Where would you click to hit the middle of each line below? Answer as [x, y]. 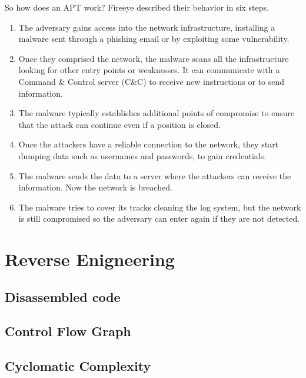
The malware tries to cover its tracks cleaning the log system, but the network [160, 207]
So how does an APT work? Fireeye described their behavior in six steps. [137, 7]
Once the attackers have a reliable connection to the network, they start [149, 144]
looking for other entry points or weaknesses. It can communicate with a [149, 70]
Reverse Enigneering [90, 259]
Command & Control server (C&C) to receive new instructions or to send [152, 81]
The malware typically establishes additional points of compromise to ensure [157, 113]
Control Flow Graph [68, 331]
